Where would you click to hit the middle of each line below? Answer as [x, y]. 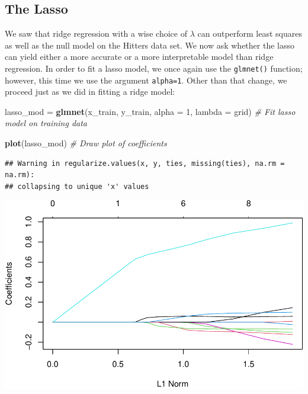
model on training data [46, 123]
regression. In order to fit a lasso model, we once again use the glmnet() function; [154, 68]
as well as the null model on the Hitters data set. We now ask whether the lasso [150, 45]
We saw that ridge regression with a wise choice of [96, 33]
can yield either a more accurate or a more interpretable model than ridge [139, 57]
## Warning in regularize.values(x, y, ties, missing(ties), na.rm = [145, 163]
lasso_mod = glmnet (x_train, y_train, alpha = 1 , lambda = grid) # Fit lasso [150, 111]
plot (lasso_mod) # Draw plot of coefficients [86, 143]
